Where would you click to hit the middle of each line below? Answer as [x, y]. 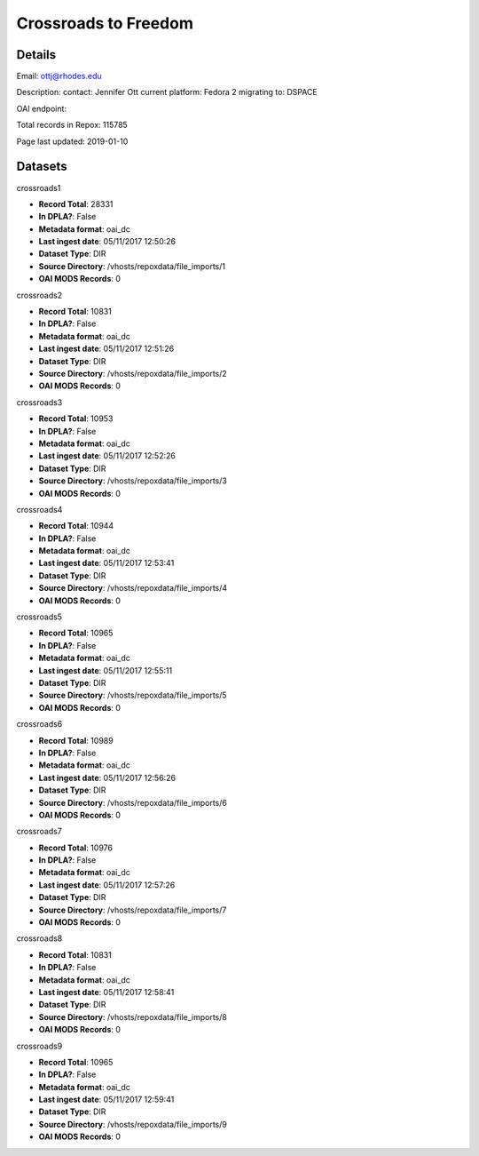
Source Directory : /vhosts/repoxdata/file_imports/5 [133, 695]
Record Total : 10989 [76, 740]
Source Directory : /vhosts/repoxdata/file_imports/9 [133, 1124]
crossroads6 [39, 724]
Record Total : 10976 [75, 848]
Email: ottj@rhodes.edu [59, 76]
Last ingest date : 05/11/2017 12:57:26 [107, 885]
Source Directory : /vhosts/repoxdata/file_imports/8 [133, 1016]
